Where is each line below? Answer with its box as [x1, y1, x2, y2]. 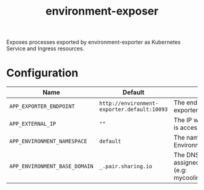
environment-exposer [45, 4, 159, 18]
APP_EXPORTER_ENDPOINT [9, 103, 75, 110]
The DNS [174, 151, 200, 159]
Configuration [6, 66, 79, 80]
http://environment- [99, 100, 159, 107]
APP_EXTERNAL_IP [9, 120, 56, 127]
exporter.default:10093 [99, 106, 168, 113]
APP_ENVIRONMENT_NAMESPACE [9, 138, 87, 145]
